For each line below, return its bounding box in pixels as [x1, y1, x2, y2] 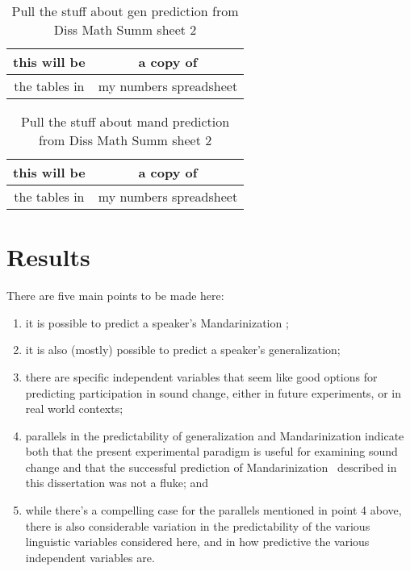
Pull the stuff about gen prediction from [11, 2, 239, 20]
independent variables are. [25, 548, 155, 565]
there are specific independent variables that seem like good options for [25, 368, 378, 385]
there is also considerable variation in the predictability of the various [25, 517, 370, 534]
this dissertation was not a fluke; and [25, 474, 209, 491]
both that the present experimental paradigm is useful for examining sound [25, 443, 398, 460]
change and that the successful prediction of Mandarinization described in [25, 458, 397, 475]
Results [6, 240, 90, 273]
